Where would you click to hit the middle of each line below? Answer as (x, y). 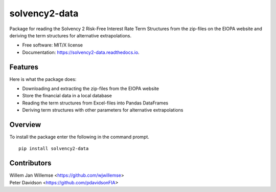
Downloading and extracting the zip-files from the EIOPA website (91, 89)
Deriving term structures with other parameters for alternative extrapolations (103, 110)
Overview (25, 125)
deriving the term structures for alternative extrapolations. (71, 35)
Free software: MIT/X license (52, 45)
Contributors (30, 163)
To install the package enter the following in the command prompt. (79, 137)
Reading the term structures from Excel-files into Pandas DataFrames (95, 103)
